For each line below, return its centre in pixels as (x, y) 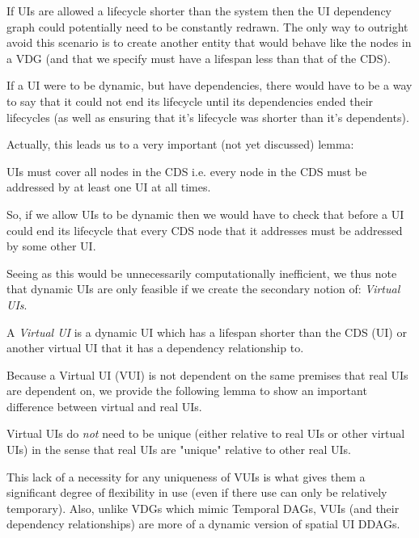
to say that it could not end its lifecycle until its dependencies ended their (190, 101)
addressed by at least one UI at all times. (109, 187)
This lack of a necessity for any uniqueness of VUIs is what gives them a (186, 476)
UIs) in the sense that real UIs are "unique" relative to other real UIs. (179, 450)
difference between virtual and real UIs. (104, 406)
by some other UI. (51, 246)
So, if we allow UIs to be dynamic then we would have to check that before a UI (205, 214)
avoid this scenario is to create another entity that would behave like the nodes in (209, 42)
